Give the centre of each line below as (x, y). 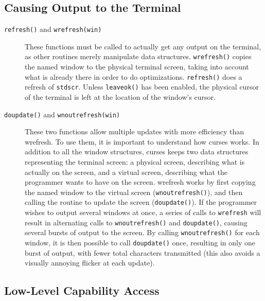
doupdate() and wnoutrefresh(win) (62, 114)
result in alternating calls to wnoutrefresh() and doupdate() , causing (136, 222)
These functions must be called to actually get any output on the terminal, (143, 46)
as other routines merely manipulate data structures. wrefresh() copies (138, 56)
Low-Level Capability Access (82, 290)
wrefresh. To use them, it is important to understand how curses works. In (142, 141)
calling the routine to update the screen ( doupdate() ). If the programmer (141, 202)
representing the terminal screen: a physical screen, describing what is (135, 162)
